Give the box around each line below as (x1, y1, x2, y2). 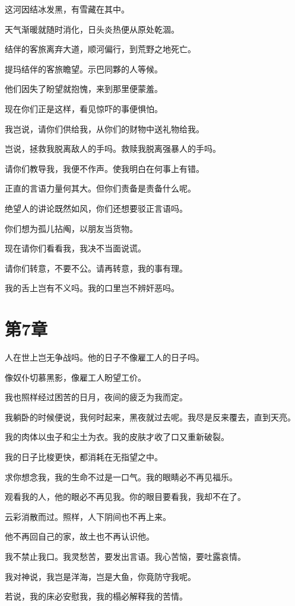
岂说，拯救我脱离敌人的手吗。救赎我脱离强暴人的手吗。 (5, 142, 221, 155)
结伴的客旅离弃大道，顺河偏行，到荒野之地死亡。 (5, 43, 196, 55)
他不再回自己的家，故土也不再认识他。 (5, 530, 154, 543)
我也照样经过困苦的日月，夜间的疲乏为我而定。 (5, 391, 188, 403)
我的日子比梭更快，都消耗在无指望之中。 (5, 451, 163, 463)
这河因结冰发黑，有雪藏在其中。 (5, 3, 129, 15)
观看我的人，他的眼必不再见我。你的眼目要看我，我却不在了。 (5, 490, 246, 503)
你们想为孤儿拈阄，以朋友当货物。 (5, 222, 138, 234)
